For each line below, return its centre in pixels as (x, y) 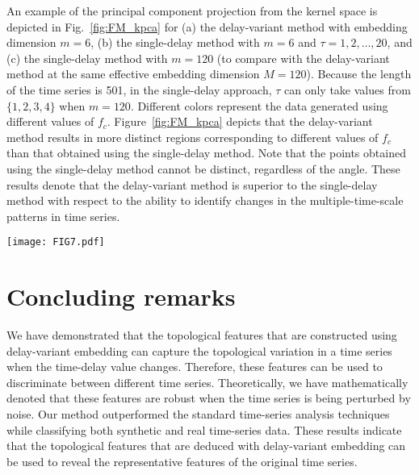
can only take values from (348, 89)
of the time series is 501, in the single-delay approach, (139, 89)
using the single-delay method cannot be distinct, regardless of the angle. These (203, 168)
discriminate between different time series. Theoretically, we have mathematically (207, 382)
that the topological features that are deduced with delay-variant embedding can (206, 446)
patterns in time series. (63, 216)
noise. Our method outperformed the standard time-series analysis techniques (198, 414)
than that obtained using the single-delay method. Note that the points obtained (206, 153)
